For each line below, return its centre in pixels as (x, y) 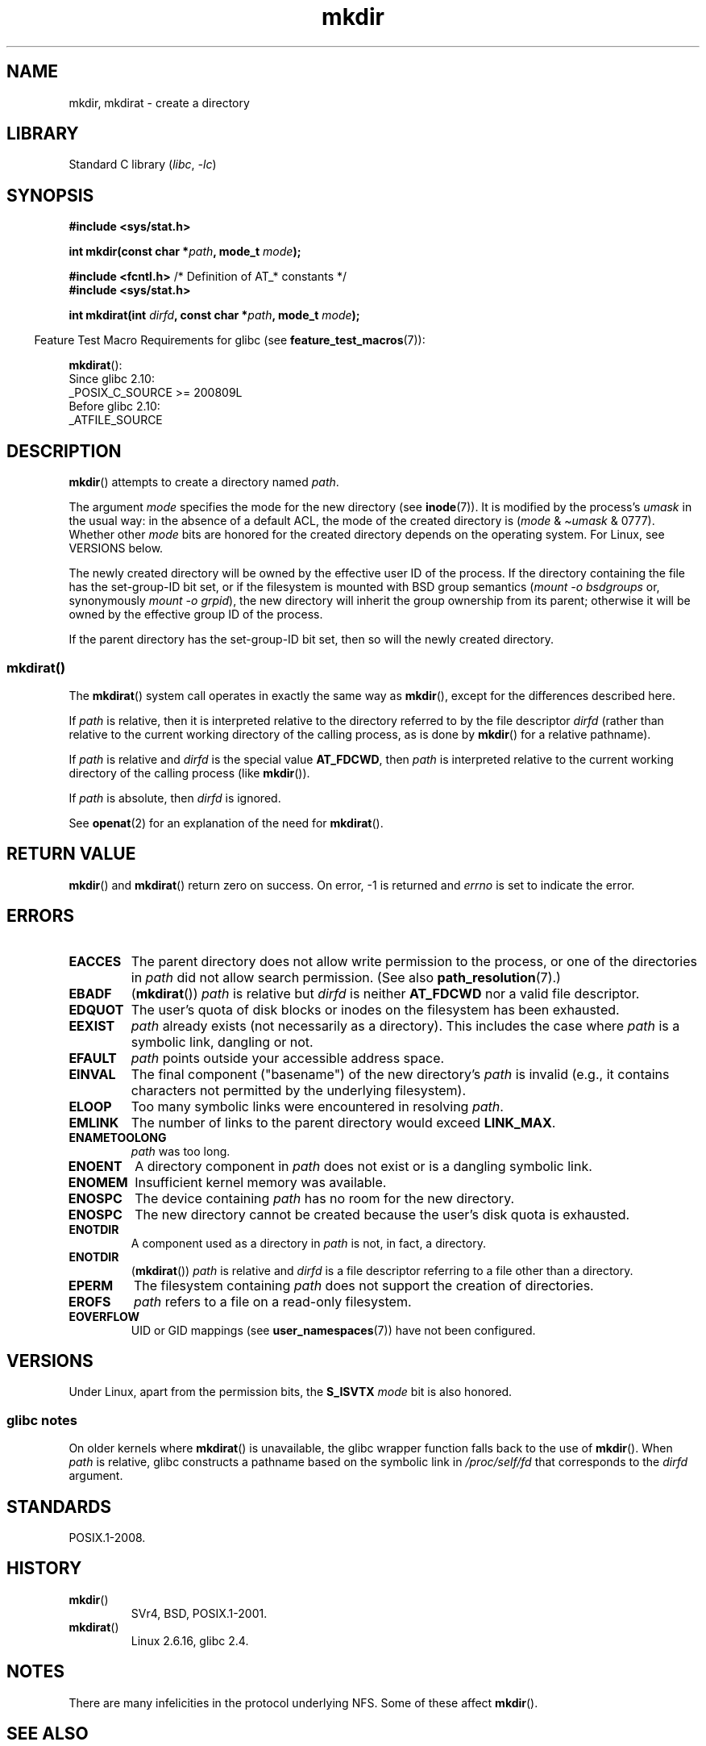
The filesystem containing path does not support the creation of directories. (363, 1285)
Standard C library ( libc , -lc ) (143, 165)
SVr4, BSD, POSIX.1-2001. (199, 1613)
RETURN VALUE (71, 854)
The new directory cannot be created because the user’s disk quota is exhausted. (382, 1214)
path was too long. (181, 1151)
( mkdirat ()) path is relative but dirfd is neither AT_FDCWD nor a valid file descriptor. (385, 993)
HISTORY (44, 1569)
